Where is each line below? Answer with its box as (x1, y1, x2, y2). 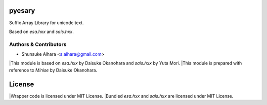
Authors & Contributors (9, 41, 67, 48)
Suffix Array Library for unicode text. (9, 20, 84, 26)
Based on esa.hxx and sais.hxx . (9, 29, 74, 35)
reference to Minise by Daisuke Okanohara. (9, 67, 97, 73)
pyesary (9, 6, 36, 15)
